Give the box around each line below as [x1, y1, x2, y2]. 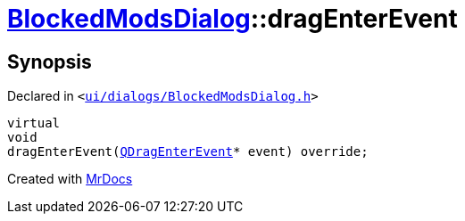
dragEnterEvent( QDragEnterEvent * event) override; [7, 144, 369, 160]
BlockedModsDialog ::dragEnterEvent [7, 4, 458, 34]
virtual [7, 116, 61, 131]
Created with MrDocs [7, 171, 133, 187]
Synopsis [7, 50, 92, 73]
